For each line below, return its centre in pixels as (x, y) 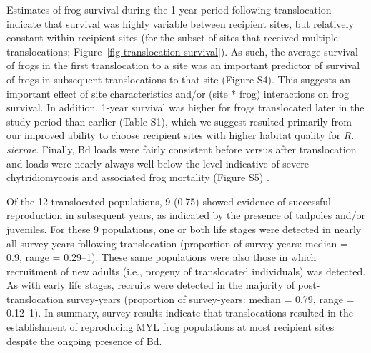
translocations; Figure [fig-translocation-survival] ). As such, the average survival (182, 51)
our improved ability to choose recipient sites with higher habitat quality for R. (180, 135)
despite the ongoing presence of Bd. (84, 341)
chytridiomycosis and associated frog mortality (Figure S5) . (138, 177)
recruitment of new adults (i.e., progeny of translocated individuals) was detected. (186, 271)
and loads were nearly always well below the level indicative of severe (158, 163)
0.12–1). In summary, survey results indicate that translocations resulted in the (180, 313)
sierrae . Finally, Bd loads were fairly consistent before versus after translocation (182, 149)
